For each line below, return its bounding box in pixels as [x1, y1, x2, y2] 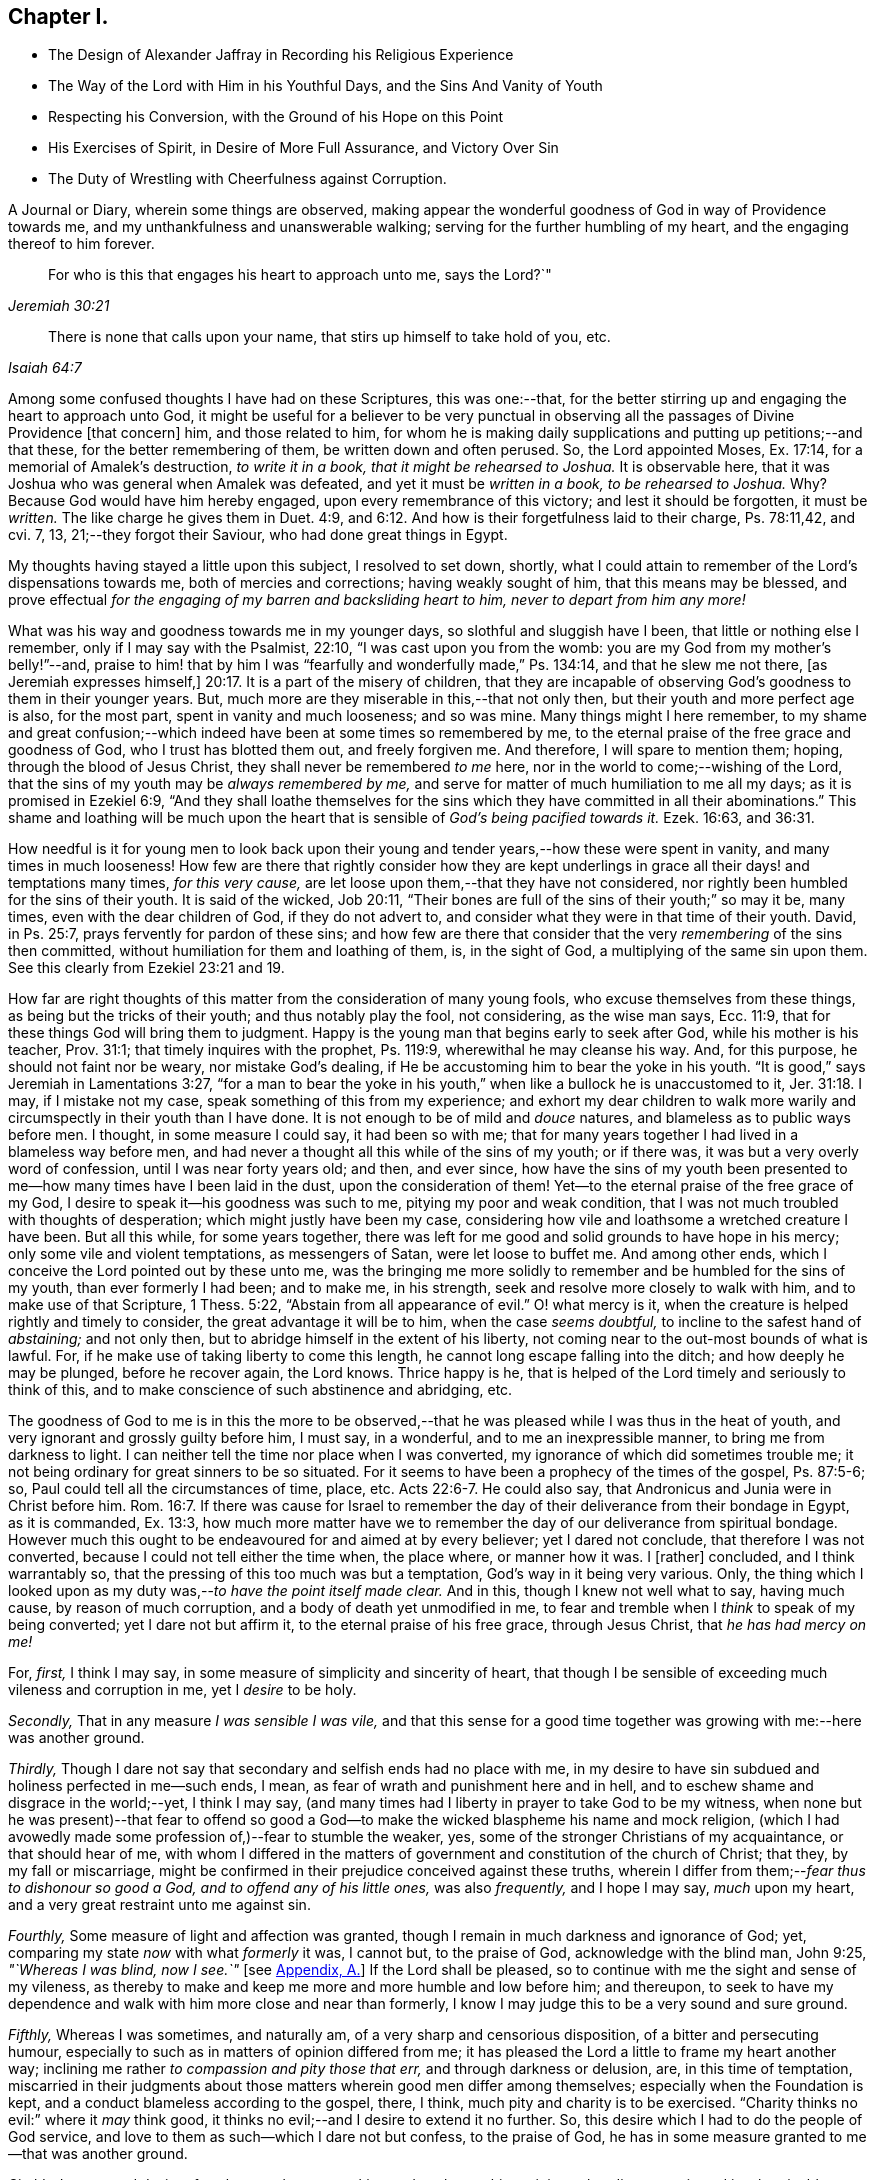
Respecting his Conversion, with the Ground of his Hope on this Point [48, 108, 504, 126]
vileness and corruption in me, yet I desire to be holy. [8, 1681, 357, 1699]
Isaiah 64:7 [8, 359, 82, 377]
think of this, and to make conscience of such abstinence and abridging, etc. [8, 1381, 513, 1399]
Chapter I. [8, 4, 109, 29]
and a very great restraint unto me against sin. [8, 1896, 311, 1914]
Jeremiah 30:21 [8, 297, 110, 315]
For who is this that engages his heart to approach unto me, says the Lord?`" [48, 266, 552, 284]
